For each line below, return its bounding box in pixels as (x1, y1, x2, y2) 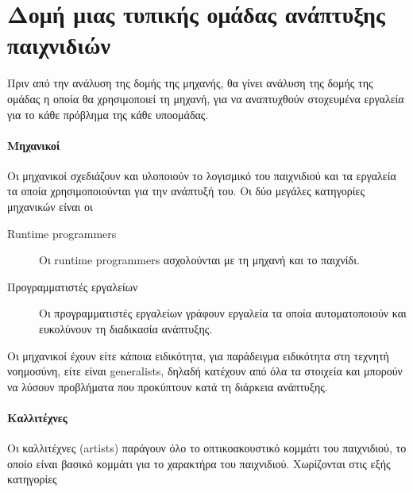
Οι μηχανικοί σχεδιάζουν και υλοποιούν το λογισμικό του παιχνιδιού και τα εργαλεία (7, 167, 396, 183)
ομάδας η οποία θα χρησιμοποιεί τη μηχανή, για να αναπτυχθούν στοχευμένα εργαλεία (7, 90, 404, 106)
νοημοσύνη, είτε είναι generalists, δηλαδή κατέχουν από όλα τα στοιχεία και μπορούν (7, 363, 403, 379)
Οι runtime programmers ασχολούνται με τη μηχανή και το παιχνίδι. (39, 252, 360, 268)
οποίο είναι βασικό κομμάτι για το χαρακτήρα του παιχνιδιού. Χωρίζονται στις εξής (7, 455, 391, 471)
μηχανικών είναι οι (7, 198, 93, 215)
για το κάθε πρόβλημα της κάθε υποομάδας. (7, 106, 209, 122)
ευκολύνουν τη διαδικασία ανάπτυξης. (39, 321, 213, 337)
